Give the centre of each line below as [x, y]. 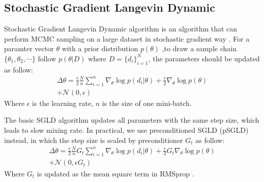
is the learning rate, [63, 103]
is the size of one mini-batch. [147, 103]
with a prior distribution [100, 48]
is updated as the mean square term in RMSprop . [115, 173]
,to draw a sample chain [199, 48]
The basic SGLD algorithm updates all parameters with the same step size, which [132, 120]
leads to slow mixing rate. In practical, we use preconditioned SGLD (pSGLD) [126, 130]
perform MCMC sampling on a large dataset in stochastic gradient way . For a [127, 38]
